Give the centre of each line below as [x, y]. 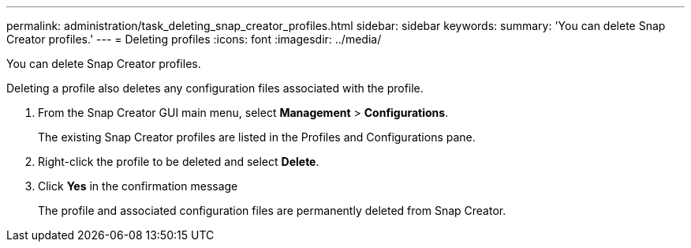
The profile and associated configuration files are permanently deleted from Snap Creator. [272, 210]
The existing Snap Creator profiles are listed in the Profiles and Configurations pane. [257, 137]
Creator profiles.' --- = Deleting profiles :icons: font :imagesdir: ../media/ [194, 39]
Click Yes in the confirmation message [138, 186]
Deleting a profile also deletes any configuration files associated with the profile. [215, 88]
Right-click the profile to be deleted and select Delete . [179, 162]
